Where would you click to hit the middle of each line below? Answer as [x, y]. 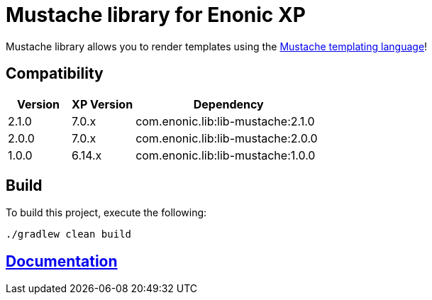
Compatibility [55, 74]
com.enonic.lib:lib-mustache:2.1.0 [225, 121]
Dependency [228, 104]
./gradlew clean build [69, 234]
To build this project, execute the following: [106, 213]
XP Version [103, 104]
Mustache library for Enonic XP [156, 15]
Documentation [62, 261]
